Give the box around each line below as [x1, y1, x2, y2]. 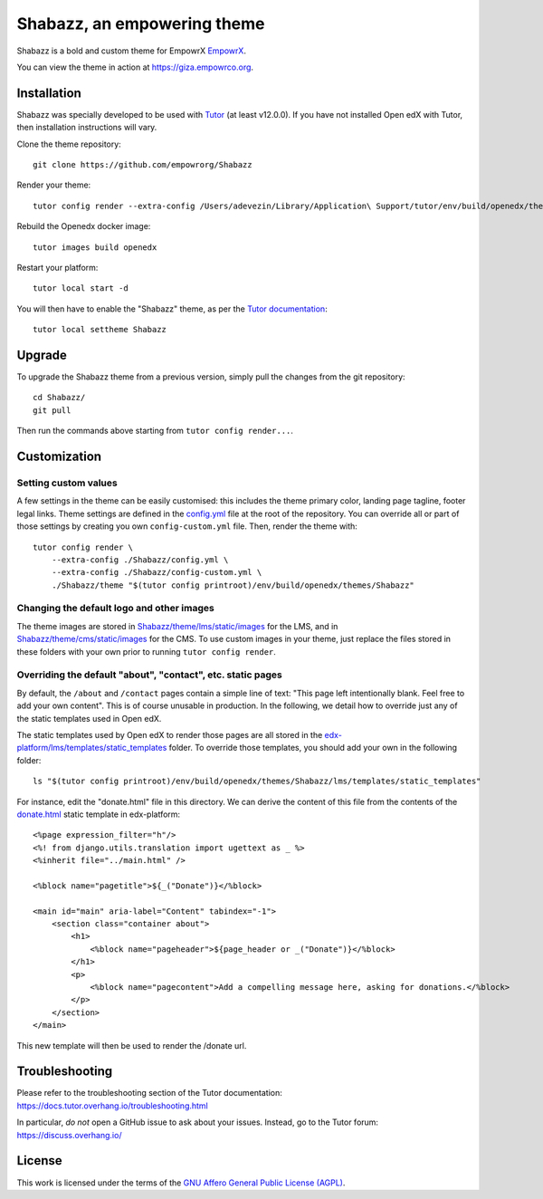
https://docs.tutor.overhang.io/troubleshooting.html [16, 1100, 208, 1111]
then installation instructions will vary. [16, 122, 157, 133]
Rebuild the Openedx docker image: [16, 221, 151, 232]
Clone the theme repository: [16, 139, 121, 149]
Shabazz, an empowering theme [16, 14, 266, 34]
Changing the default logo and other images [16, 602, 214, 615]
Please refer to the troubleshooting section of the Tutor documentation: [16, 1088, 282, 1098]
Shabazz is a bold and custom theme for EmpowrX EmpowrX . [16, 45, 246, 56]
